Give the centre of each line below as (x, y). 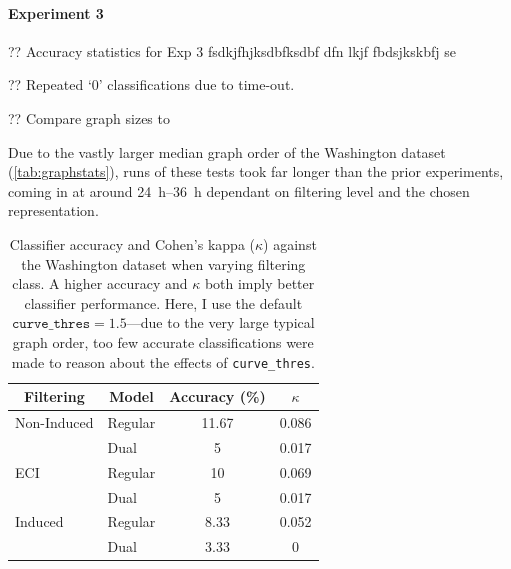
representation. (53, 210)
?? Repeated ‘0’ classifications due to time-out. (151, 84)
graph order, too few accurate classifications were (163, 341)
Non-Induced (54, 422)
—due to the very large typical (220, 322)
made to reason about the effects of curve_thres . (163, 361)
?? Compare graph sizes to (89, 117)
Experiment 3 (56, 12)
